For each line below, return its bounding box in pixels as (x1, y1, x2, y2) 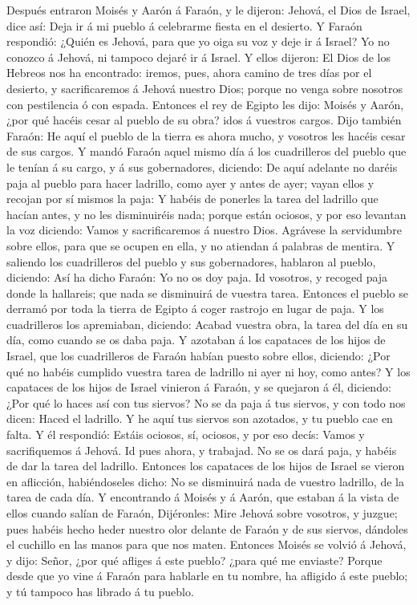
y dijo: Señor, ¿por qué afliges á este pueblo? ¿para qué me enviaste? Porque (6, 551, 383, 568)
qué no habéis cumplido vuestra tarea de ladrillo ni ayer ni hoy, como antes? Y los (6, 363, 411, 380)
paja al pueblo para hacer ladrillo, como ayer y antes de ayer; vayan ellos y (6, 174, 374, 191)
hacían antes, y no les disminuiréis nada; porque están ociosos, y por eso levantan (6, 205, 407, 222)
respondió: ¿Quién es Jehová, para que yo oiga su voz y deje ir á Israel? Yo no (6, 33, 390, 50)
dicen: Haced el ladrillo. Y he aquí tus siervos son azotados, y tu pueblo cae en (6, 410, 393, 427)
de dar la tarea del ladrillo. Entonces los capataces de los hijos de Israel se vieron (6, 457, 405, 474)
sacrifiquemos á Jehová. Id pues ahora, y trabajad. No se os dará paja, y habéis (6, 441, 397, 458)
